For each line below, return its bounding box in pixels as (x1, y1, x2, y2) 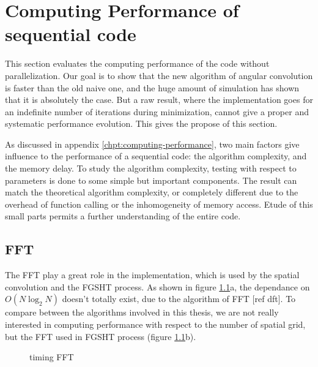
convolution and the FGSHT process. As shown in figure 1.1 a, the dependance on (5, 280, 310, 293)
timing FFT (29, 350, 74, 363)
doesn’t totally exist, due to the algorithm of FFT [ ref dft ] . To (62, 292, 296, 305)
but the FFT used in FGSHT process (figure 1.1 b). (5, 330, 196, 342)
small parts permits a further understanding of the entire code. (5, 210, 241, 222)
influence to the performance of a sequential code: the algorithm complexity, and (5, 149, 307, 162)
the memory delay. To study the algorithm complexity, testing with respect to (5, 162, 297, 175)
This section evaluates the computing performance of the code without (5, 57, 270, 70)
